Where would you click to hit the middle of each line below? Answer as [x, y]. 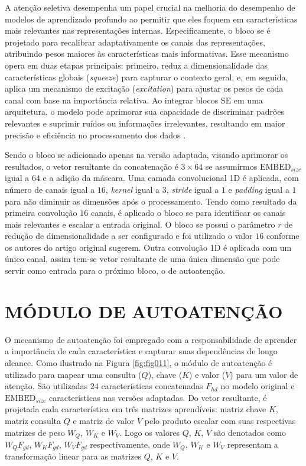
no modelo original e [258, 386]
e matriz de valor [104, 420]
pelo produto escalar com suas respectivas [220, 420]
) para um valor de [264, 374]
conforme [283, 236]
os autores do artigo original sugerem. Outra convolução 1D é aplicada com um [148, 247]
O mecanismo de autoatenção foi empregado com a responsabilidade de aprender [151, 339]
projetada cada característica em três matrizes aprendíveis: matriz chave [136, 409]
